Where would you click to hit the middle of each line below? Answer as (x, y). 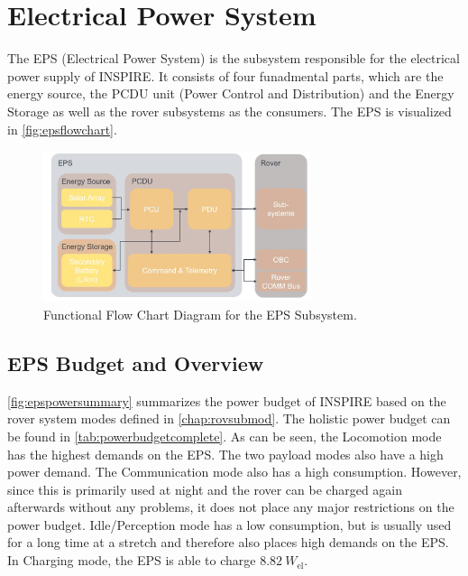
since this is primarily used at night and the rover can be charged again (205, 489)
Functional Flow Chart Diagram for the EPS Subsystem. (200, 314)
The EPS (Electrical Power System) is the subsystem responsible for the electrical (234, 58)
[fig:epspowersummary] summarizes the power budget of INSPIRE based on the (227, 400)
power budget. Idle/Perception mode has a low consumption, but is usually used (229, 524)
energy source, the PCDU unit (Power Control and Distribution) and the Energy (231, 93)
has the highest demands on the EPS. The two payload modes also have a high (225, 454)
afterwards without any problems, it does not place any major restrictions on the (231, 507)
